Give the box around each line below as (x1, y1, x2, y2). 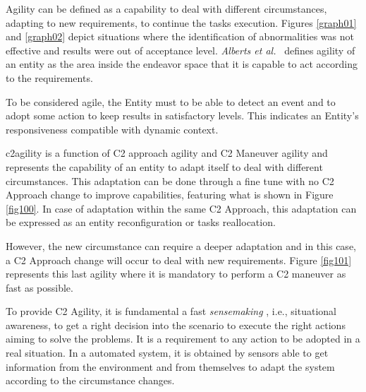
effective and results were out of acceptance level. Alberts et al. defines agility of (6, 42, 355, 57)
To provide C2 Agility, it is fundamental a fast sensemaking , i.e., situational (6, 304, 336, 319)
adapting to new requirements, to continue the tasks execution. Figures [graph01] (6, 15, 357, 30)
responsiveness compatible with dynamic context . (6, 121, 219, 136)
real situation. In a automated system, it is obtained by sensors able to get (6, 345, 329, 360)
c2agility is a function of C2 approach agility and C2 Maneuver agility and (6, 145, 328, 160)
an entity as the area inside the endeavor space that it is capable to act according (6, 57, 358, 71)
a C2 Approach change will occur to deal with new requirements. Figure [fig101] (6, 252, 352, 267)
